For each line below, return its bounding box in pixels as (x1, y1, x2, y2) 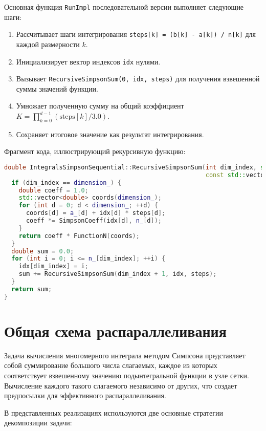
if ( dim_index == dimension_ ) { (11, 179, 122, 186)
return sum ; (11, 285, 52, 293)
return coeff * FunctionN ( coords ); (18, 232, 140, 240)
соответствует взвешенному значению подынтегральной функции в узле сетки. (4, 370, 249, 381)
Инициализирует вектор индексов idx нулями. (16, 56, 161, 67)
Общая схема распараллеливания (4, 320, 227, 341)
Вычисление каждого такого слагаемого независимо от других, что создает (4, 380, 237, 391)
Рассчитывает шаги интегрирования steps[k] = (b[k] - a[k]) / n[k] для (16, 29, 256, 39)
